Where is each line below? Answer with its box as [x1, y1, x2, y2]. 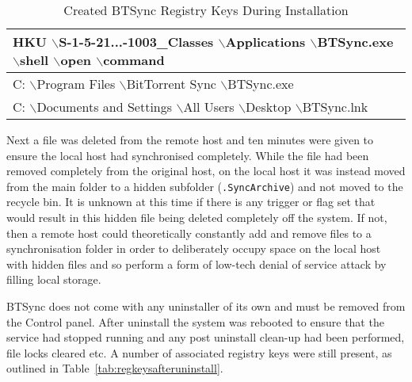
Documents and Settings [36, 97, 173, 116]
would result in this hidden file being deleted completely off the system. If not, [6, 209, 387, 226]
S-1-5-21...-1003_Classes [59, 32, 214, 51]
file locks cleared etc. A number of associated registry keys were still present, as [6, 344, 392, 361]
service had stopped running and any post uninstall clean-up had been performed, [6, 329, 405, 346]
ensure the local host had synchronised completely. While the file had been [6, 147, 369, 163]
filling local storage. [6, 271, 101, 288]
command [103, 51, 165, 69]
